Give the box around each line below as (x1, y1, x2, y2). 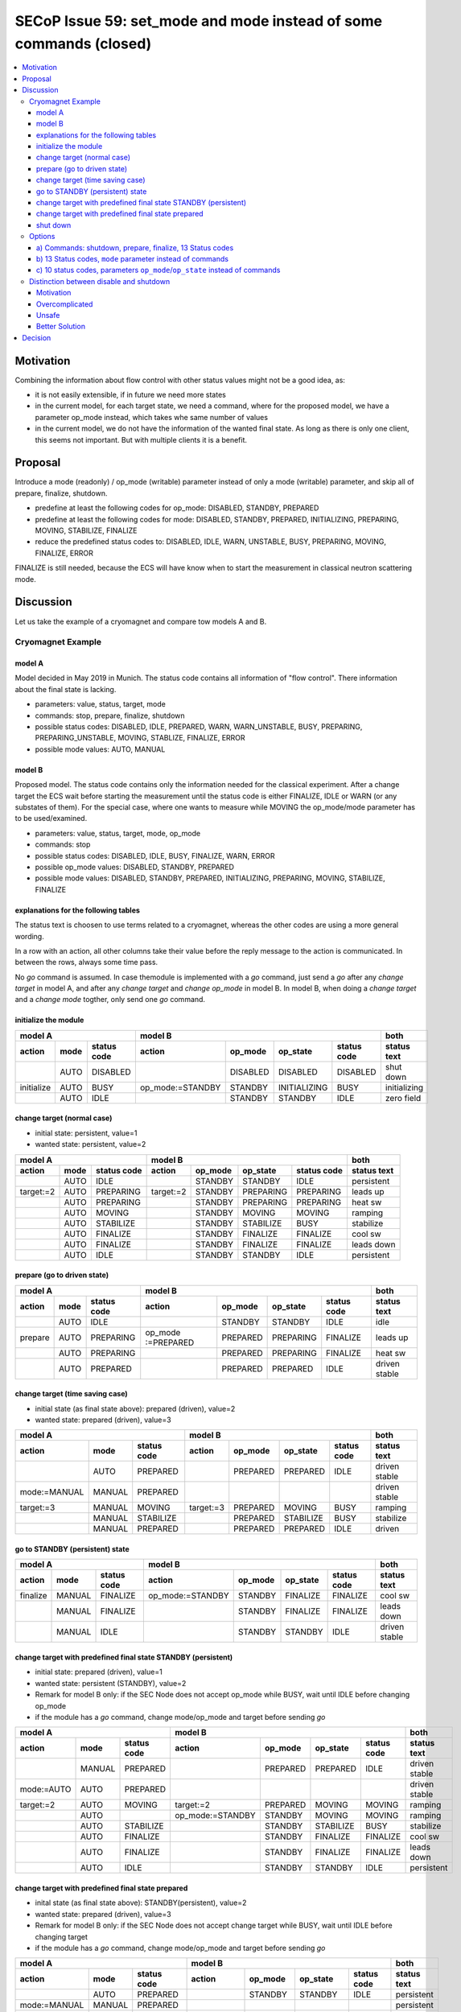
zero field (385, 1092, 422, 1103)
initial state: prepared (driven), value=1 (35, 1667, 163, 1677)
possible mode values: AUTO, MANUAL (35, 744, 166, 754)
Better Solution (36, 322, 86, 332)
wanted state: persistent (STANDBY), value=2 (35, 1678, 187, 1688)
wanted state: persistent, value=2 (35, 1140, 146, 1149)
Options (29, 232, 56, 241)
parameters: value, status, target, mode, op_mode (35, 828, 201, 838)
